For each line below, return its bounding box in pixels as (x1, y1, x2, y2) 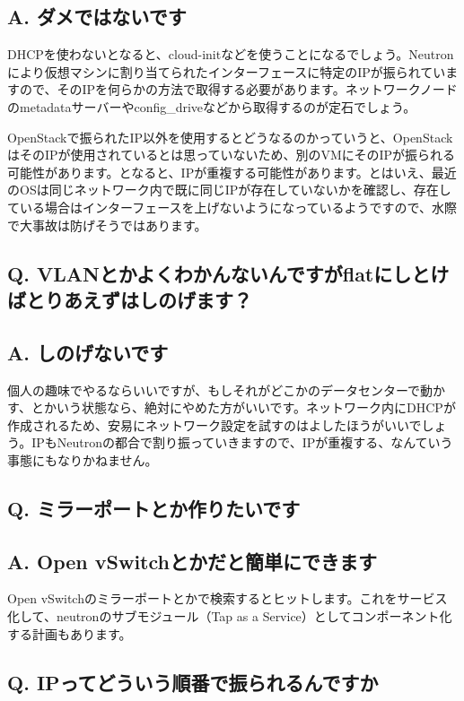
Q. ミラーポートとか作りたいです (7, 494, 301, 522)
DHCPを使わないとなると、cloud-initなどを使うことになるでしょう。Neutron (7, 45, 454, 64)
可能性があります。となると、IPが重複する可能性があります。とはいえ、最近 (7, 162, 457, 181)
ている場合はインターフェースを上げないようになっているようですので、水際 (7, 197, 457, 216)
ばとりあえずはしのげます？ (7, 285, 252, 313)
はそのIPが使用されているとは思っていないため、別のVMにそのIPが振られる (7, 145, 456, 164)
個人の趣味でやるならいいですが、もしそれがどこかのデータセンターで (7, 380, 421, 399)
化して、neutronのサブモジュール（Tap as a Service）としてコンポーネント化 (7, 607, 452, 626)
